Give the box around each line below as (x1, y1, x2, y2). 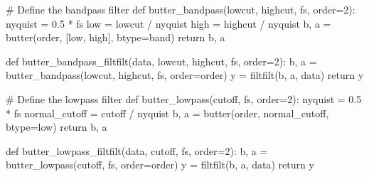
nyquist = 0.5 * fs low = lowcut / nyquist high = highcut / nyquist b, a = (6, 16, 331, 31)
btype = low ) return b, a (6, 119, 107, 134)
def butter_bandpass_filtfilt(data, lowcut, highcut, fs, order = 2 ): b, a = (6, 53, 317, 68)
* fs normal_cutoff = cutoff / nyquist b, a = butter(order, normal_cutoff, (6, 105, 329, 120)
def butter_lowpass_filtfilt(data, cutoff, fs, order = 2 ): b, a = (6, 143, 268, 158)
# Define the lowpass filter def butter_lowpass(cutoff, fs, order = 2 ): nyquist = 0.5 (6, 91, 362, 106)
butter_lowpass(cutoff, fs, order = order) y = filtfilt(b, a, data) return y (6, 157, 314, 172)
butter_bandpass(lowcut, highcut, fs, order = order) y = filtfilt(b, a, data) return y (6, 68, 364, 82)
